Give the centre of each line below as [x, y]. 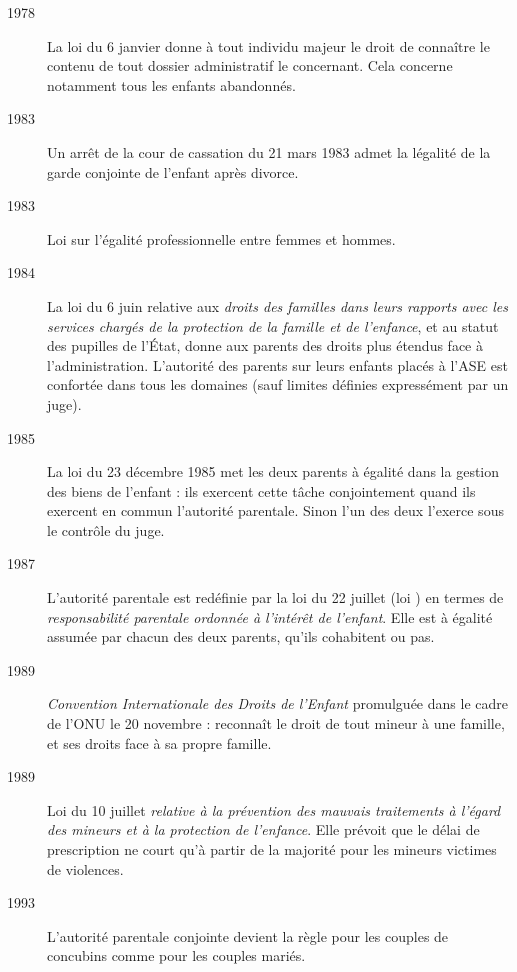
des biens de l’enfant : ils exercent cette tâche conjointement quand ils [261, 490]
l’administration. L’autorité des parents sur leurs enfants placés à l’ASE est [277, 364]
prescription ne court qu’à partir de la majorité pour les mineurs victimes [272, 849]
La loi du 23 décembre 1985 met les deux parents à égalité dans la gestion [273, 471]
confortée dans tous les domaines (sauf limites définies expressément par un [278, 384]
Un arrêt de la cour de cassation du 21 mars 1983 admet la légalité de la [269, 151]
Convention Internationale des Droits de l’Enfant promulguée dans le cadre [277, 703]
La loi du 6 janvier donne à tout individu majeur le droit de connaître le [268, 45]
